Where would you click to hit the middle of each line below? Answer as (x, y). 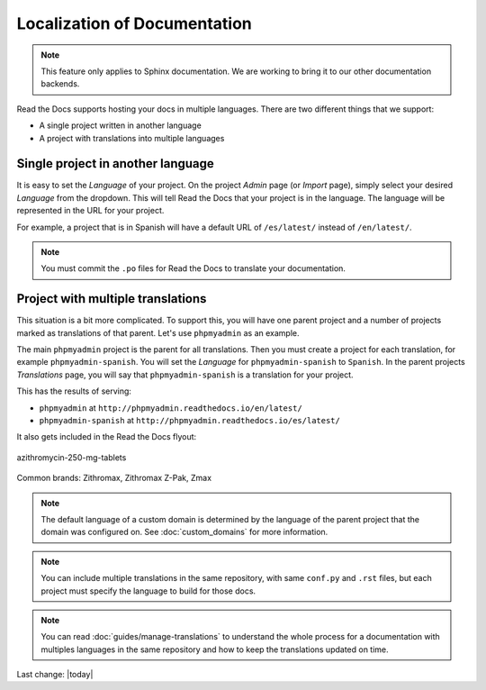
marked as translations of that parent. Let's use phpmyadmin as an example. (158, 332)
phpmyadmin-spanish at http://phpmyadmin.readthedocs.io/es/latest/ (190, 420)
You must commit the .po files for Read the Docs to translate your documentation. (193, 268)
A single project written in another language (120, 125)
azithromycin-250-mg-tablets (72, 457)
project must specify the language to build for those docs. (148, 591)
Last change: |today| (55, 675)
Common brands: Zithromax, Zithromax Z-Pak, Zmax (114, 478)
